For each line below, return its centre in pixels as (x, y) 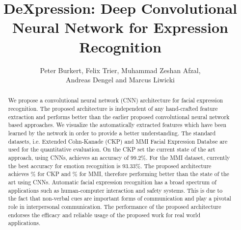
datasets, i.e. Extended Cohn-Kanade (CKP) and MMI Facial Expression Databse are (118, 141)
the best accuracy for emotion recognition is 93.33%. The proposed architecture (110, 166)
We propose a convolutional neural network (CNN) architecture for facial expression (116, 100)
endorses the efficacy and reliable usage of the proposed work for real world (104, 215)
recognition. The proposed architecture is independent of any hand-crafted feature (113, 109)
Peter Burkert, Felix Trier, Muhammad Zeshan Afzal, (120, 70)
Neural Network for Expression (120, 27)
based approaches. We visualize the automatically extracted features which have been (117, 125)
